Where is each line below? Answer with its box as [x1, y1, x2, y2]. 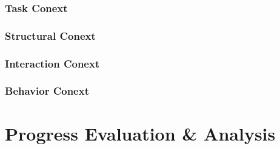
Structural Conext [5, 28, 96, 43]
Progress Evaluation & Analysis [5, 121, 276, 145]
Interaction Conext [5, 55, 100, 71]
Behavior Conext [5, 83, 89, 98]
